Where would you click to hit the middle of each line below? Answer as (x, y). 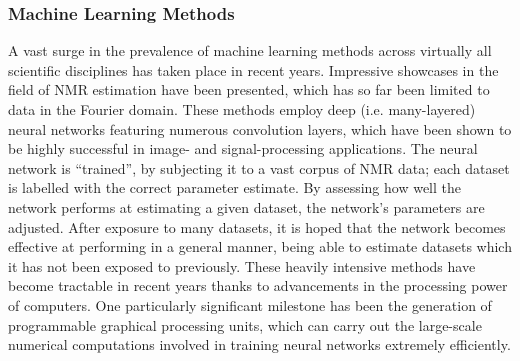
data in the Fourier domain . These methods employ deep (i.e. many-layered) (242, 109)
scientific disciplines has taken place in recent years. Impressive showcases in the (253, 69)
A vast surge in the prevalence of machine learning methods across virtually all (250, 50)
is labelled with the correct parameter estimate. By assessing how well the (235, 187)
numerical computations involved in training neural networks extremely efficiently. (259, 344)
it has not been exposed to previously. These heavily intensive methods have (242, 265)
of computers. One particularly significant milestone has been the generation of (250, 304)
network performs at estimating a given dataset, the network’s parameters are (246, 206)
